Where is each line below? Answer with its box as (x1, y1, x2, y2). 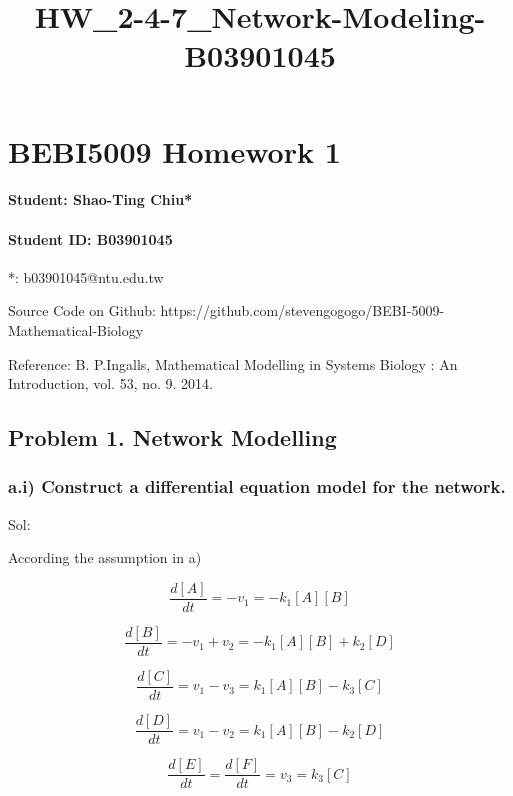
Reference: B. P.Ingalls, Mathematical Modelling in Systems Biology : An (8, 353, 458, 374)
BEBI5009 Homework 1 (8, 130, 341, 171)
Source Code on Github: (8, 300, 156, 321)
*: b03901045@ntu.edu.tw (8, 266, 164, 287)
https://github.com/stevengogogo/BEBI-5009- (160, 300, 445, 321)
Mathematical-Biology (8, 319, 144, 340)
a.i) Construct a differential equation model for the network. (8, 474, 506, 499)
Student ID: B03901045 (8, 228, 173, 249)
